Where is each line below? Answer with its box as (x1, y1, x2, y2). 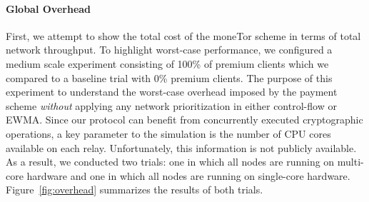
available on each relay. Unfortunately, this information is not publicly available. (6, 140, 357, 155)
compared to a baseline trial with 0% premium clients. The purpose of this (6, 70, 333, 85)
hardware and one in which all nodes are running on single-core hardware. (26, 168, 350, 183)
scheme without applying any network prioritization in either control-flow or (6, 98, 337, 113)
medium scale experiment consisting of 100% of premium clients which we (6, 56, 329, 71)
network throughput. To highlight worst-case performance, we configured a (6, 42, 333, 57)
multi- (337, 154, 364, 169)
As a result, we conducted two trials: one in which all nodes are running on (6, 154, 335, 169)
